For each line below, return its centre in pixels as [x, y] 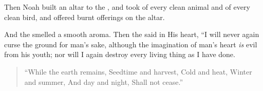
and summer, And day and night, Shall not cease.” [104, 81]
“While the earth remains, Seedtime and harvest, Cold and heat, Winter [138, 71]
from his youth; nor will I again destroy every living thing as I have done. [120, 54]
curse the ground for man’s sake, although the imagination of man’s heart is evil [131, 44]
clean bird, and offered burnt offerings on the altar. [84, 17]
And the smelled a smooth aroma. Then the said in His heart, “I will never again [132, 34]
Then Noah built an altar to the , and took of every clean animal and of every [127, 7]
